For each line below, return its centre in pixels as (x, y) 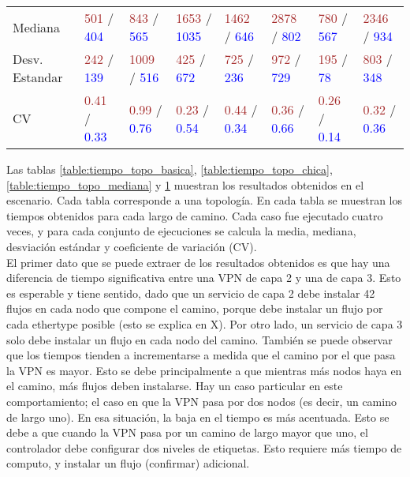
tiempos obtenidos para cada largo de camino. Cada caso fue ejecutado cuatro (195, 215)
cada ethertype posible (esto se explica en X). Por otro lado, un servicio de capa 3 (205, 323)
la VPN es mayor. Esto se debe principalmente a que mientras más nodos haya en (204, 370)
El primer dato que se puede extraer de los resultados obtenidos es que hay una (198, 262)
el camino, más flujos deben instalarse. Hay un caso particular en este (175, 386)
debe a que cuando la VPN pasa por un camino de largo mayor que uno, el (187, 432)
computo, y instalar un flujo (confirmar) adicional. (128, 463)
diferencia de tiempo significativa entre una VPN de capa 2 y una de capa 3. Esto (204, 278)
